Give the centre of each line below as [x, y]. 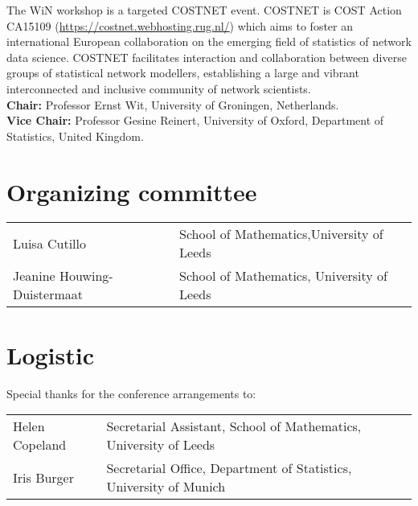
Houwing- [86, 276]
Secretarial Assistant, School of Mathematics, [234, 426]
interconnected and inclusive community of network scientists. [159, 88]
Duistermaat [48, 294]
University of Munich [166, 487]
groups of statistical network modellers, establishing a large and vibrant [183, 73]
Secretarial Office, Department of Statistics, [229, 468]
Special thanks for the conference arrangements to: [131, 393]
